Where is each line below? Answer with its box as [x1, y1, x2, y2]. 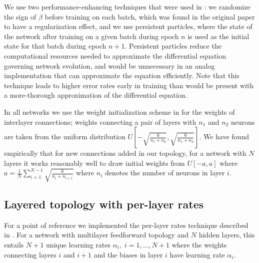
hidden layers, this [198, 229, 255, 240]
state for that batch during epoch [4, 41, 106, 51]
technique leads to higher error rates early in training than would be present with [4, 80, 254, 90]
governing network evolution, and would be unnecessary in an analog [4, 60, 215, 71]
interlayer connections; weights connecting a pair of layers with [4, 116, 196, 127]
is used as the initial [187, 31, 249, 41]
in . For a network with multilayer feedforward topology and [4, 229, 189, 240]
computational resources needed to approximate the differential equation [4, 50, 226, 61]
